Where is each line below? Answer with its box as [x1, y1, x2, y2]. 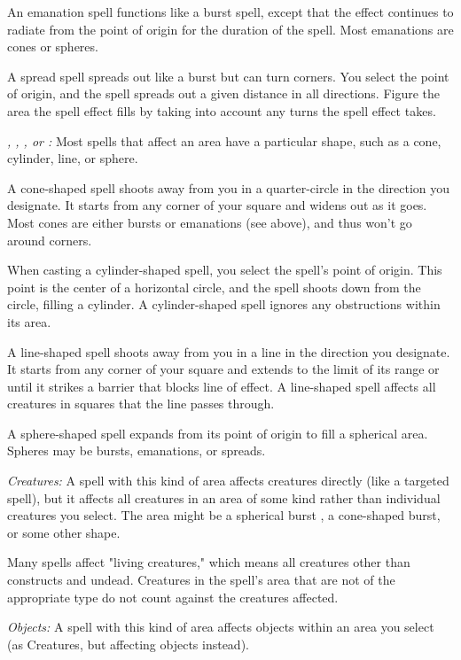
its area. [7, 312, 51, 330]
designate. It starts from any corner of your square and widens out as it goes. [7, 196, 427, 214]
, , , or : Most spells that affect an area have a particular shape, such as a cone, [7, 131, 441, 150]
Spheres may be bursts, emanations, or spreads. [7, 441, 266, 460]
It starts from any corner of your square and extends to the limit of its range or [7, 360, 440, 378]
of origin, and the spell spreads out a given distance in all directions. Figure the [7, 84, 441, 103]
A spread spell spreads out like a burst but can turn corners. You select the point [7, 66, 449, 85]
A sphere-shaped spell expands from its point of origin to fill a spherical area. [7, 423, 428, 442]
